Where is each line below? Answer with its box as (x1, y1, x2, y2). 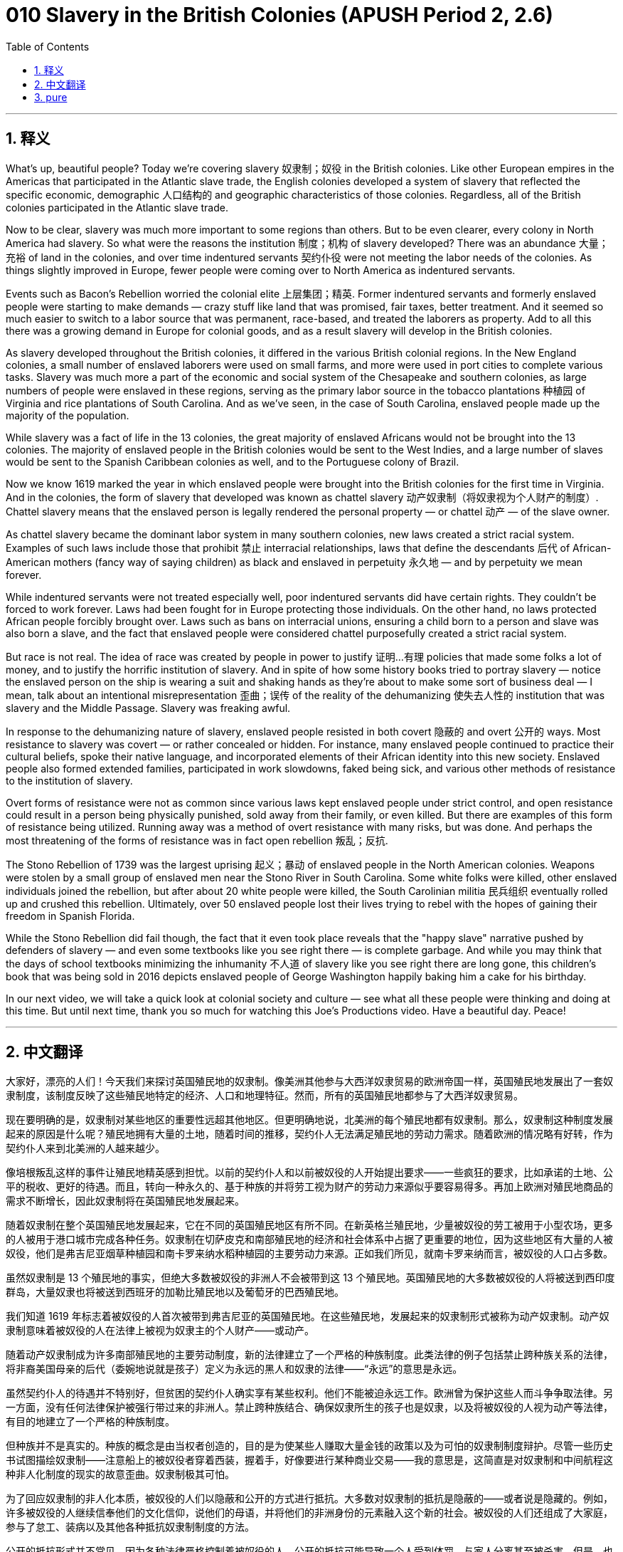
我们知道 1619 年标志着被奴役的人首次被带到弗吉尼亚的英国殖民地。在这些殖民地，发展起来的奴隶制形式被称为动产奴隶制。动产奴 (6, 1310, 609, 1323)
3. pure (34, 90, 68, 103)
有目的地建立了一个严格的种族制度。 (6, 1415, 175, 1428)
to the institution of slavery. (6, 774, 133, 787)
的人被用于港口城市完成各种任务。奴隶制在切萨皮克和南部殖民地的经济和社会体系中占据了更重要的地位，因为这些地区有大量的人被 (6, 1233, 613, 1246)
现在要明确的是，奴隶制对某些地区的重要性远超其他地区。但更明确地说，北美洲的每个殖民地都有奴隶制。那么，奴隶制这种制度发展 (6, 1113, 613, 1126)
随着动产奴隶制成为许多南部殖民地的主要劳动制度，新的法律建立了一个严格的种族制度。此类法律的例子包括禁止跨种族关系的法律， (6, 1348, 613, 1361)
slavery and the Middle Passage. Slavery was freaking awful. (6, 701, 291, 714)
